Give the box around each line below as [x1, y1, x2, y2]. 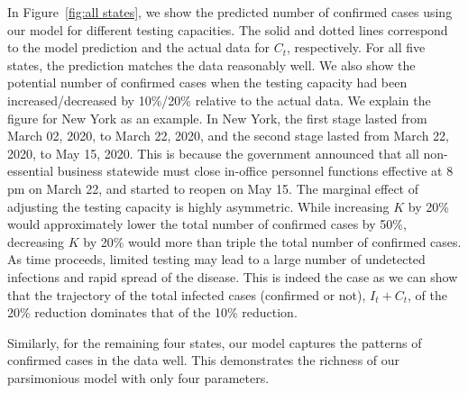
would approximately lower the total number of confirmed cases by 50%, [7, 215, 407, 233]
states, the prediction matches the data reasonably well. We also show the [7, 55, 416, 74]
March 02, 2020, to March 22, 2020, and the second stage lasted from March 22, [7, 126, 449, 145]
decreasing [7, 232, 65, 251]
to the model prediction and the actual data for [7, 38, 270, 57]
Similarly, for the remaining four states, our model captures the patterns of [7, 333, 422, 352]
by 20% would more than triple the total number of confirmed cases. [83, 232, 462, 251]
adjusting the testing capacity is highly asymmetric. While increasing [7, 196, 390, 215]
